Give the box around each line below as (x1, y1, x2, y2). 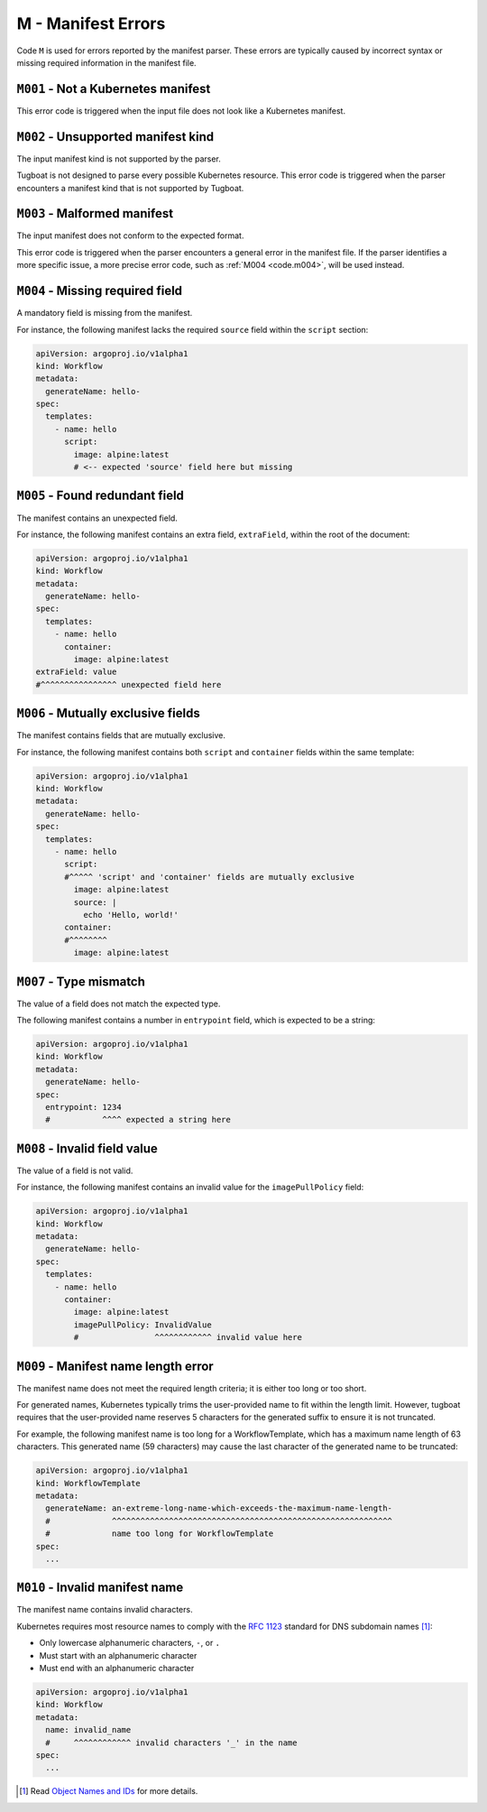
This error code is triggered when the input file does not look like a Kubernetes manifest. (16, 105, 346, 116)
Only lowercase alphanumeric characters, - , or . (39, 1638, 221, 1649)
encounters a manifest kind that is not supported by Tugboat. (16, 182, 244, 193)
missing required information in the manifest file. (16, 57, 198, 68)
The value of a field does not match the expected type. (16, 998, 221, 1009)
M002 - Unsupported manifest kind (16, 129, 215, 144)
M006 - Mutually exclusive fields (16, 706, 200, 721)
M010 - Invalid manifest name (16, 1580, 184, 1595)
